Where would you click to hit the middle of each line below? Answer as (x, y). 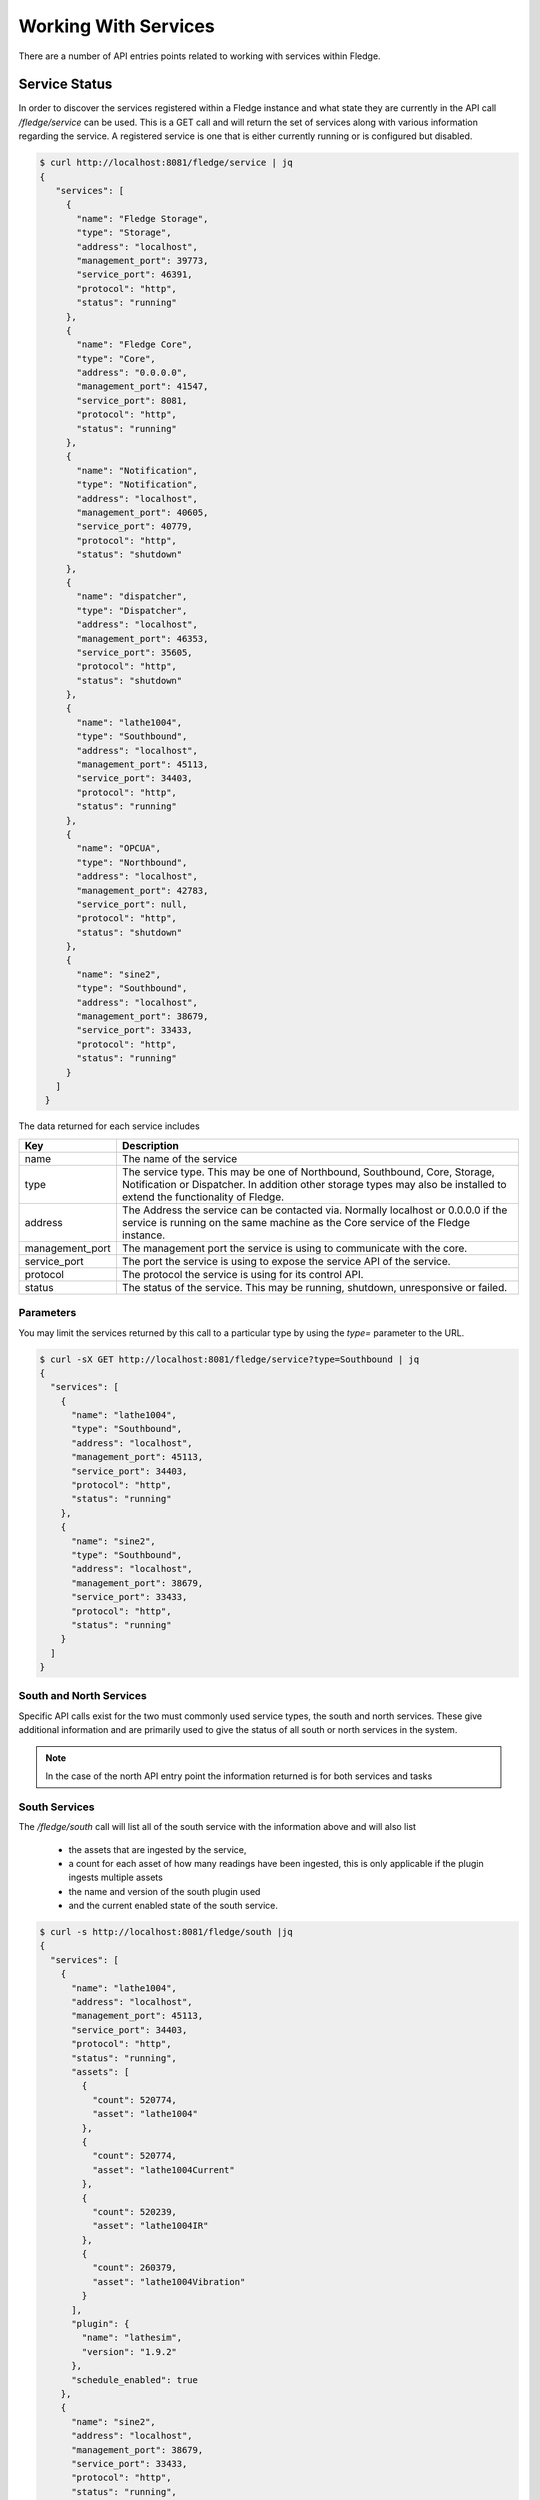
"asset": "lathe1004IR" (150, 2226)
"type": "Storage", (124, 233)
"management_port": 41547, (142, 386)
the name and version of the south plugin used (164, 1891)
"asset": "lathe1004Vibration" (168, 2281)
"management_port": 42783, (142, 890)
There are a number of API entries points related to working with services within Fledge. (199, 56)
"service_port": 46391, (135, 274)
